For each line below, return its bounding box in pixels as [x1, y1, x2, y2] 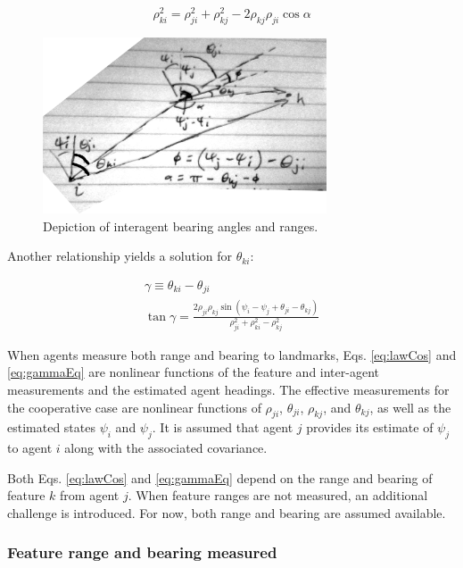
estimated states [7, 418, 95, 437]
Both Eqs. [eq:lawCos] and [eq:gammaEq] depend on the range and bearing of [7, 468, 433, 487]
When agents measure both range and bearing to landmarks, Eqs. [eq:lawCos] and [7, 345, 457, 363]
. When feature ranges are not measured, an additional [128, 486, 428, 505]
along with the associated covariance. [64, 439, 268, 457]
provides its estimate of [306, 418, 434, 437]
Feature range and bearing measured [7, 541, 277, 564]
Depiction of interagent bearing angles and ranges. [43, 216, 318, 235]
